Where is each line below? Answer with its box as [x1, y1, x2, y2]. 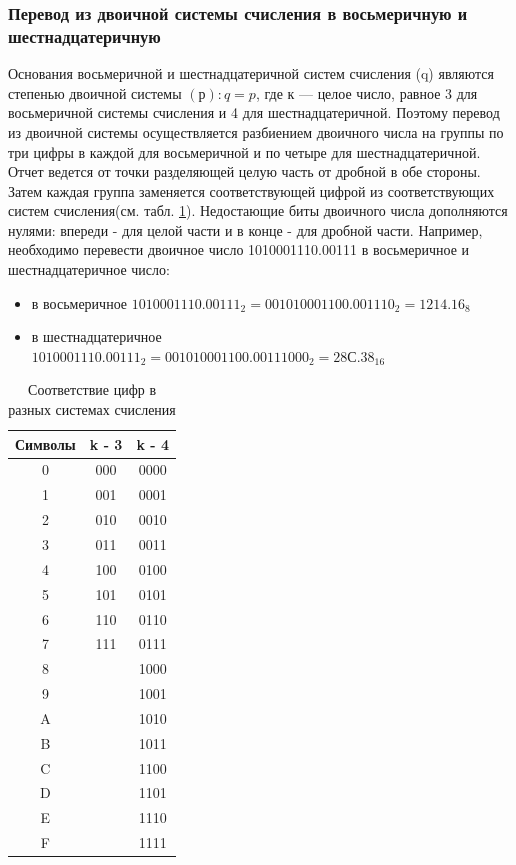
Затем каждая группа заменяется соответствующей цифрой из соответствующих [8, 180, 495, 201]
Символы [15, 433, 76, 454]
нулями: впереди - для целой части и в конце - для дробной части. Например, [8, 219, 483, 240]
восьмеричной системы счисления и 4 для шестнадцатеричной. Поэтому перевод [8, 102, 500, 123]
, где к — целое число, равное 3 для [255, 82, 478, 103]
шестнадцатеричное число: [8, 259, 170, 280]
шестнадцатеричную [8, 23, 161, 48]
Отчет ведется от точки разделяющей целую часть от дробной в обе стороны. [8, 161, 481, 182]
